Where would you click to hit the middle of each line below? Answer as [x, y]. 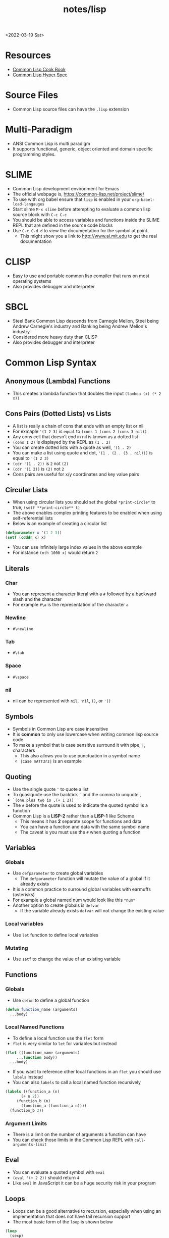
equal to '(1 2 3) [31, 458]
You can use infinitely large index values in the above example [77, 547]
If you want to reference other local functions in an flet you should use [87, 1072]
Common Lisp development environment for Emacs [66, 188]
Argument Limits [26, 1123]
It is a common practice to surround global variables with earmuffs [82, 889]
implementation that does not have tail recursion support [71, 1216]
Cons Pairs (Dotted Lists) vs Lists [58, 414]
